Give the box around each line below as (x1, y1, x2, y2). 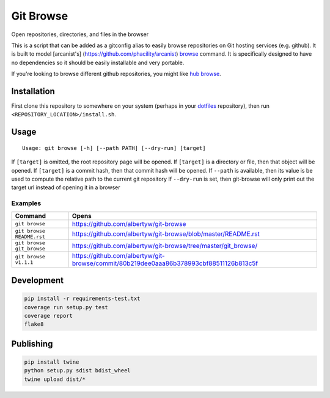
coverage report (24, 312, 73, 319)
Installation (11, 86, 55, 96)
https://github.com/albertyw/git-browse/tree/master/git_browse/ (71, 241, 258, 250)
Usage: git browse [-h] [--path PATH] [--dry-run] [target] (22, 145, 206, 151)
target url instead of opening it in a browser (11, 184, 120, 191)
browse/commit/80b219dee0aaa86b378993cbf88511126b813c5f (71, 259, 258, 268)
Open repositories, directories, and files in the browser (11, 31, 149, 38)
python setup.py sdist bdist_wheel (24, 367, 131, 374)
